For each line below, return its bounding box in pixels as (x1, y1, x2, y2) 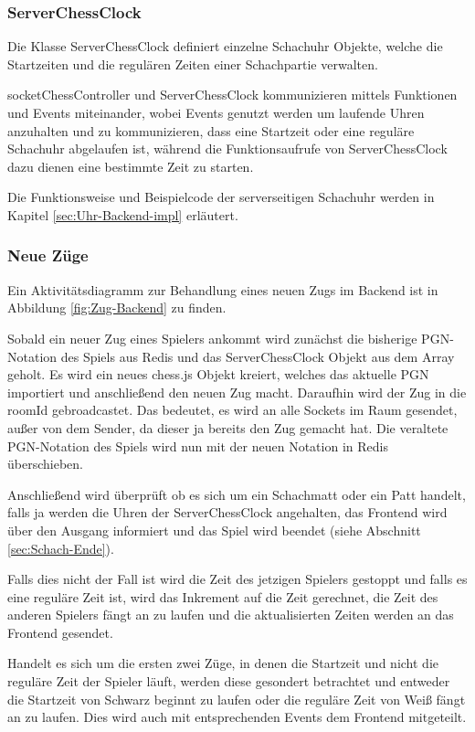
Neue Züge (7, 244, 89, 267)
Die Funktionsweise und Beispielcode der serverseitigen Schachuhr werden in (7, 187, 435, 207)
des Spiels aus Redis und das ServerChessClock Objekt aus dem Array (60, 346, 455, 366)
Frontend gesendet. (7, 622, 113, 642)
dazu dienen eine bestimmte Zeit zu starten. (7, 156, 254, 175)
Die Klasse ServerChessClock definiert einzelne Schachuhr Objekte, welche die (7, 37, 443, 56)
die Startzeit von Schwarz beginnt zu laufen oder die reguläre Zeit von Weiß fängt (7, 689, 466, 708)
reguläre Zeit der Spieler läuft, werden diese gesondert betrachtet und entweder (7, 672, 450, 691)
